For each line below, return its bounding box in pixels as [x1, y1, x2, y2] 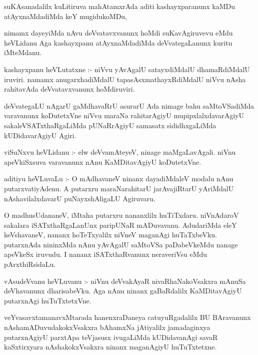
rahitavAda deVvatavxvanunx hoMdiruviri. [4, 84, 135, 94]
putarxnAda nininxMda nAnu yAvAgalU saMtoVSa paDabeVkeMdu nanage [4, 239, 238, 249]
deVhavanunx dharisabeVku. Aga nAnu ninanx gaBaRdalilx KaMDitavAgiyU [4, 285, 242, 296]
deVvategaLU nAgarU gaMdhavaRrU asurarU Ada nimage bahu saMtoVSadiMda [4, 100, 254, 111]
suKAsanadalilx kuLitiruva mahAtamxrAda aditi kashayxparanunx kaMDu [4, 1, 235, 11]
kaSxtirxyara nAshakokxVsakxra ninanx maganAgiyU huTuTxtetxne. [4, 341, 217, 352]
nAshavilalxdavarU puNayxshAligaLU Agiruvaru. [4, 193, 155, 203]
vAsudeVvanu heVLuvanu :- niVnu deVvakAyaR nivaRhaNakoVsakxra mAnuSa [4, 275, 246, 286]
